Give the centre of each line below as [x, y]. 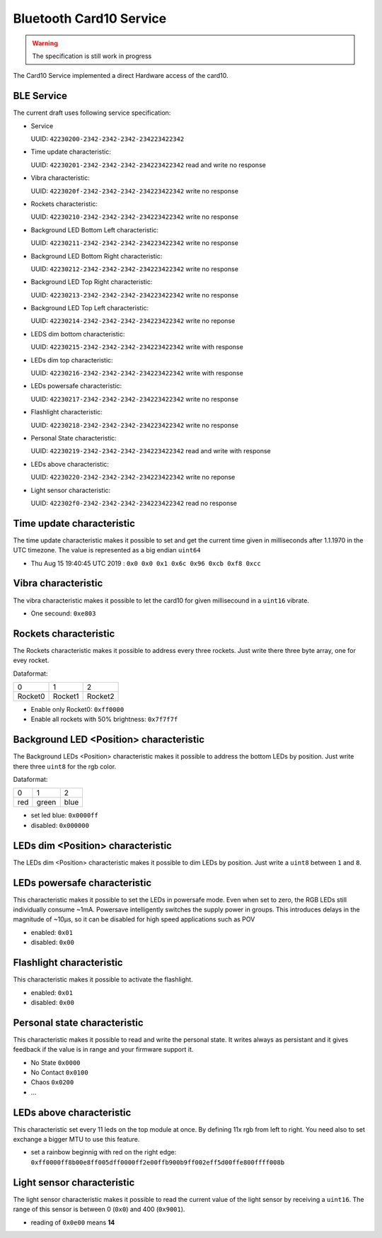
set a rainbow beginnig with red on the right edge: [104, 1152]
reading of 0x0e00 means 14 [73, 1222]
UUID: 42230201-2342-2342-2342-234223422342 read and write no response [149, 165]
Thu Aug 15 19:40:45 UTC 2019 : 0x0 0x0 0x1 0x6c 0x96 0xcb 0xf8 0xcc [146, 563]
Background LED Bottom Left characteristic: [95, 229]
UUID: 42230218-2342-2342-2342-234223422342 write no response [134, 425]
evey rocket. [31, 660]
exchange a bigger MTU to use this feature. [76, 1140]
